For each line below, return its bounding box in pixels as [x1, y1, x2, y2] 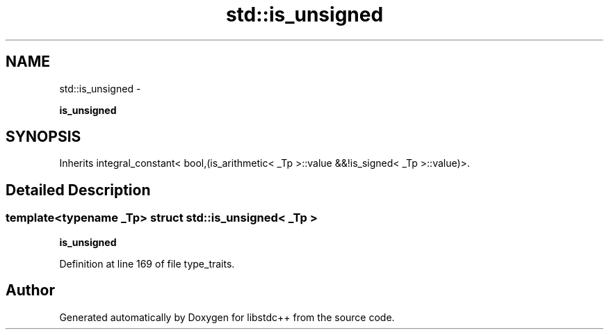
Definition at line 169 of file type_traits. [59, 257, 235, 270]
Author [6, 281, 55, 300]
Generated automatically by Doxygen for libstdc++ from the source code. [59, 311, 395, 323]
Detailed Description [6, 181, 151, 199]
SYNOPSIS [6, 128, 81, 146]
